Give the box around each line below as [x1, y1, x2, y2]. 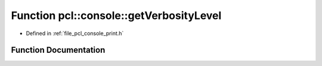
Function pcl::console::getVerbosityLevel [11, 9, 222, 22]
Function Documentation [11, 45, 106, 55]
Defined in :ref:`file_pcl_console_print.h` [26, 30, 124, 37]
